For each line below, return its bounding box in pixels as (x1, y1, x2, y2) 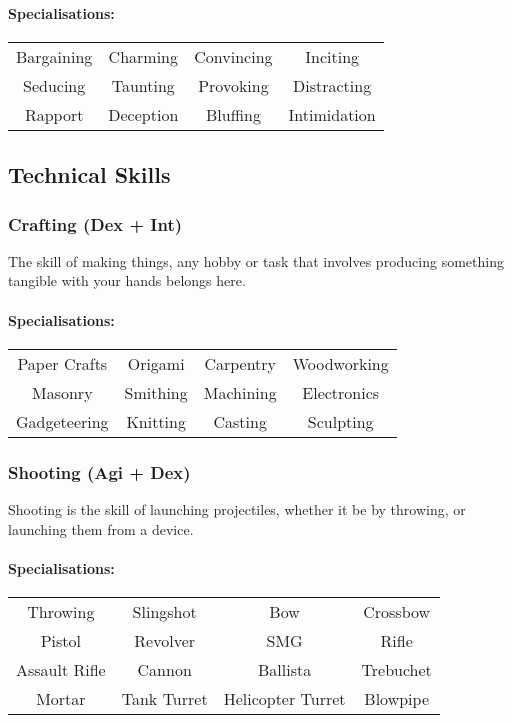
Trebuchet (361, 657, 432, 681)
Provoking (198, 73, 269, 97)
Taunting (111, 73, 175, 97)
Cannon (137, 657, 192, 681)
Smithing (124, 380, 188, 404)
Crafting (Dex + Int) (8, 211, 183, 236)
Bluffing (205, 102, 261, 126)
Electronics (302, 380, 380, 404)
